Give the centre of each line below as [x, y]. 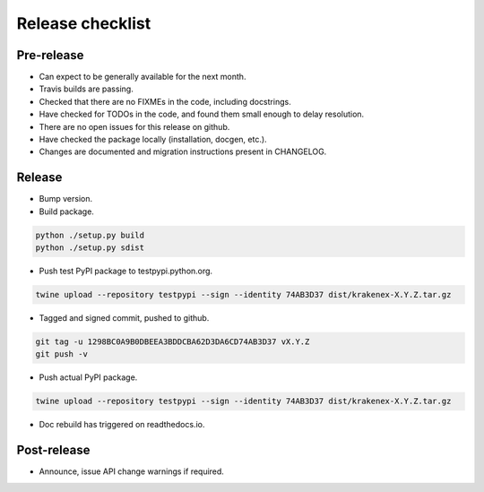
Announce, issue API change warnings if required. [131, 471]
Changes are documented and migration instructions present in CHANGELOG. [183, 151]
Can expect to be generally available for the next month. [143, 77]
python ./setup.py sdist [90, 248]
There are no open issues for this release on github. [134, 126]
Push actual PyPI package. [88, 377]
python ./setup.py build [90, 235]
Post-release [53, 450]
